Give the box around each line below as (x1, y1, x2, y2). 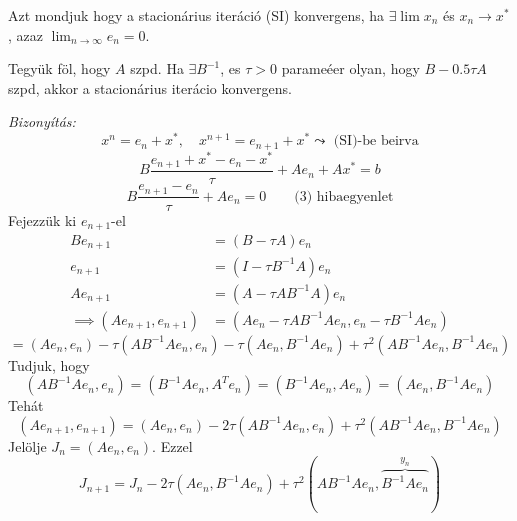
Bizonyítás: (8, 111, 76, 132)
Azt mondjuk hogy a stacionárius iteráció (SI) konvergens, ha (8, 5, 385, 25)
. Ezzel (152, 435, 193, 456)
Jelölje (8, 435, 47, 456)
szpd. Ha (130, 58, 184, 79)
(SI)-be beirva (333, 134, 419, 149)
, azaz (8, 24, 43, 45)
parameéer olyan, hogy (281, 58, 420, 79)
